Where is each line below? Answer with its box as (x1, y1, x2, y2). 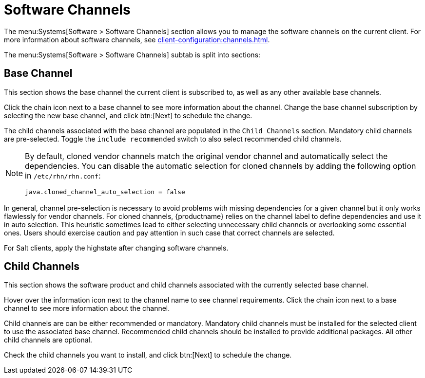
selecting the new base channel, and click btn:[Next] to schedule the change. (4, 111, 252, 120)
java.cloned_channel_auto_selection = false (25, 188, 185, 196)
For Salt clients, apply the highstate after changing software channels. (4, 243, 229, 252)
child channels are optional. (4, 336, 93, 344)
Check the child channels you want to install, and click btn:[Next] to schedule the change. (4, 351, 292, 360)
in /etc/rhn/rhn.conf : (25, 170, 101, 180)
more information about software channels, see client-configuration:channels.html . (4, 35, 270, 44)
